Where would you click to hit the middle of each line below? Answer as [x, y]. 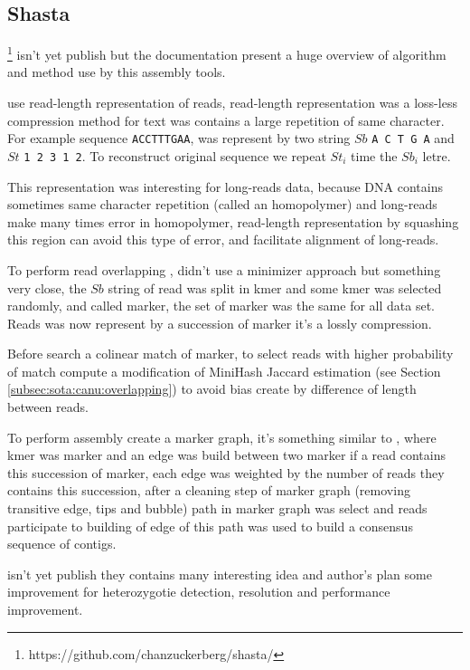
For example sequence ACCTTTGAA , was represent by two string [179, 138]
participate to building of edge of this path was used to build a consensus [210, 526]
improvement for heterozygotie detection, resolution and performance [199, 592]
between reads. [48, 407]
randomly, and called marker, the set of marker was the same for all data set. [221, 306]
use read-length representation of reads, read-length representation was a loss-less [232, 103]
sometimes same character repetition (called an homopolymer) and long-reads [222, 204]
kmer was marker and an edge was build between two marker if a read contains [226, 455]
